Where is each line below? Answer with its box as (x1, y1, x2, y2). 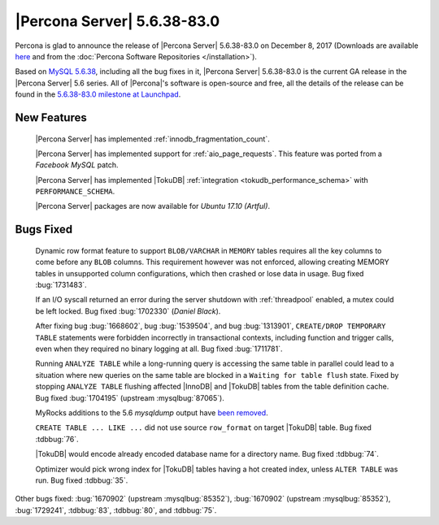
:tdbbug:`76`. (35, 434, 79, 444)
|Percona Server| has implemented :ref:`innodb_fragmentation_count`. (35, 134, 270, 144)
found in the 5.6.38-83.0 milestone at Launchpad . (15, 89, 181, 99)
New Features (15, 111, 87, 124)
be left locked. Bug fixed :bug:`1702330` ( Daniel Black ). (35, 306, 221, 316)
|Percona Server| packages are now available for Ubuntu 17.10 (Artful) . (35, 202, 271, 211)
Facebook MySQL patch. (35, 160, 119, 170)
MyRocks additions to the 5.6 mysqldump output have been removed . (35, 407, 268, 418)
